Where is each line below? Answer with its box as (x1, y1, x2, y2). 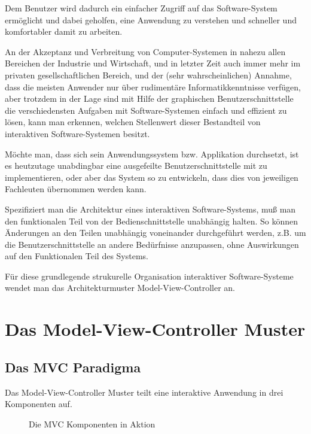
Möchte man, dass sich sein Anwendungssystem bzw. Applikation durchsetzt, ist (5, 147, 299, 160)
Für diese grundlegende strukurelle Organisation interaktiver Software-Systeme (5, 269, 294, 282)
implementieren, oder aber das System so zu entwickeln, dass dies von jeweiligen (5, 171, 298, 183)
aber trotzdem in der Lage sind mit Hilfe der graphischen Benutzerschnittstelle (5, 92, 294, 105)
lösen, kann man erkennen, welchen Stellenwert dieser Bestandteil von (5, 116, 261, 128)
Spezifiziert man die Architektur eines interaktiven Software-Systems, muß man (5, 202, 296, 215)
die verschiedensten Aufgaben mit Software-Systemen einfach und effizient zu (5, 104, 287, 116)
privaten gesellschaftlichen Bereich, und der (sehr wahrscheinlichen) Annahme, (5, 68, 292, 81)
